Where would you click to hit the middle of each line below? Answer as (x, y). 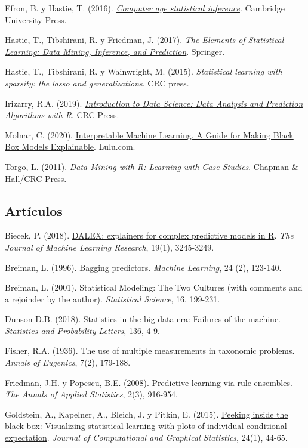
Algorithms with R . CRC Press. (62, 115)
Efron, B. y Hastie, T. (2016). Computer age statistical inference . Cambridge (145, 8)
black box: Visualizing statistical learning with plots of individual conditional (146, 426)
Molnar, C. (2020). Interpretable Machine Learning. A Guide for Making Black (149, 135)
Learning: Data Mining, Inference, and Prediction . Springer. (115, 51)
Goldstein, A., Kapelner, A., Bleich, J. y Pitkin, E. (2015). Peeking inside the (147, 414)
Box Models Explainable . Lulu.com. (70, 146)
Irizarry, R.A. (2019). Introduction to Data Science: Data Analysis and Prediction (154, 103)
